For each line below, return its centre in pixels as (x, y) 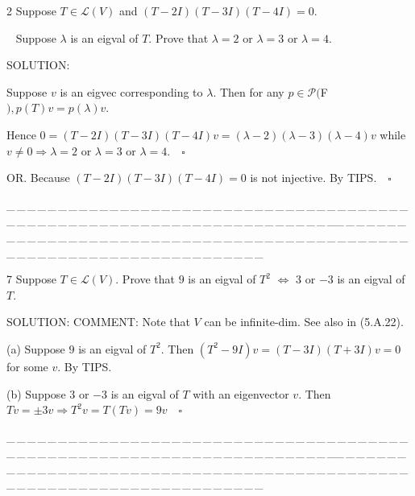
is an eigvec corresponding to (131, 91)
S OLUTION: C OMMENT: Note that (98, 322)
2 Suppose (31, 10)
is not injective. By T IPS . (313, 178)
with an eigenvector (241, 393)
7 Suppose (31, 279)
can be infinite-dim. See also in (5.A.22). (304, 322)
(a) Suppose (36, 348)
